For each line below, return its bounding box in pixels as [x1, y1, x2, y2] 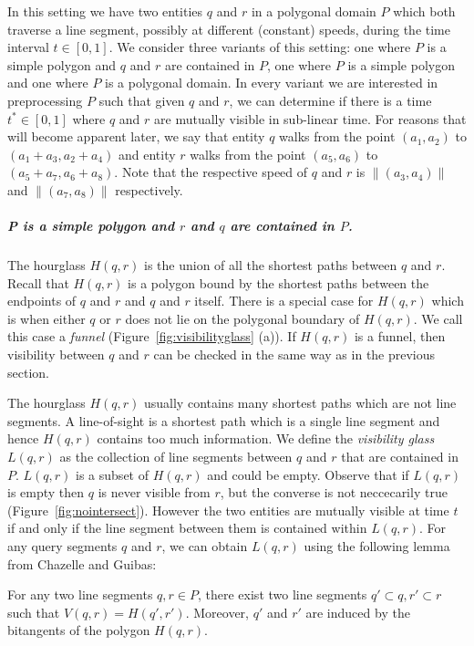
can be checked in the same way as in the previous [153, 345, 436, 364]
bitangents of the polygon [7, 620, 150, 640]
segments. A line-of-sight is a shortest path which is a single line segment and [7, 411, 440, 430]
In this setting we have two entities [7, 2, 203, 20]
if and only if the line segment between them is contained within [7, 518, 367, 537]
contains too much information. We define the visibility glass [97, 429, 435, 448]
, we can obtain [161, 537, 248, 555]
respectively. [115, 180, 183, 199]
